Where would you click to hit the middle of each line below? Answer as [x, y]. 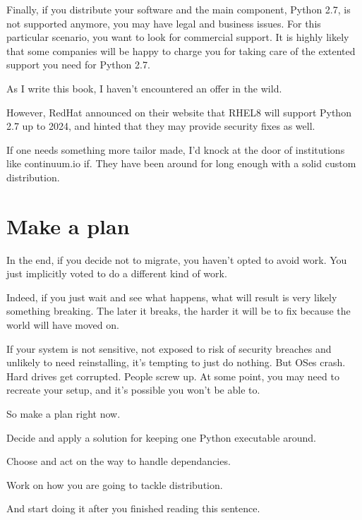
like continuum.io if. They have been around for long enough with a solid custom [181, 163]
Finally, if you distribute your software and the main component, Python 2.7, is [179, 9]
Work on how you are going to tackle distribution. [115, 484]
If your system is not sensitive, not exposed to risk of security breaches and [169, 348]
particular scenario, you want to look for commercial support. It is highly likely [178, 37]
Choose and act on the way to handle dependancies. [119, 461]
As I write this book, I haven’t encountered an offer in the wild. [144, 88]
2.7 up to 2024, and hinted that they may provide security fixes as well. [161, 126]
